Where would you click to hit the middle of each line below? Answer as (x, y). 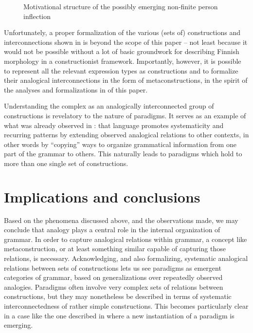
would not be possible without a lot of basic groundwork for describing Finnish (122, 51)
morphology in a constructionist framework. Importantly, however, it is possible (123, 61)
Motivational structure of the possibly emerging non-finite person (121, 6)
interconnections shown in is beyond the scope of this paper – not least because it (126, 42)
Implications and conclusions (102, 196)
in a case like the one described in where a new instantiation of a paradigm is (119, 315)
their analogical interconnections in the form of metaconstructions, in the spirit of (126, 80)
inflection (37, 16)
